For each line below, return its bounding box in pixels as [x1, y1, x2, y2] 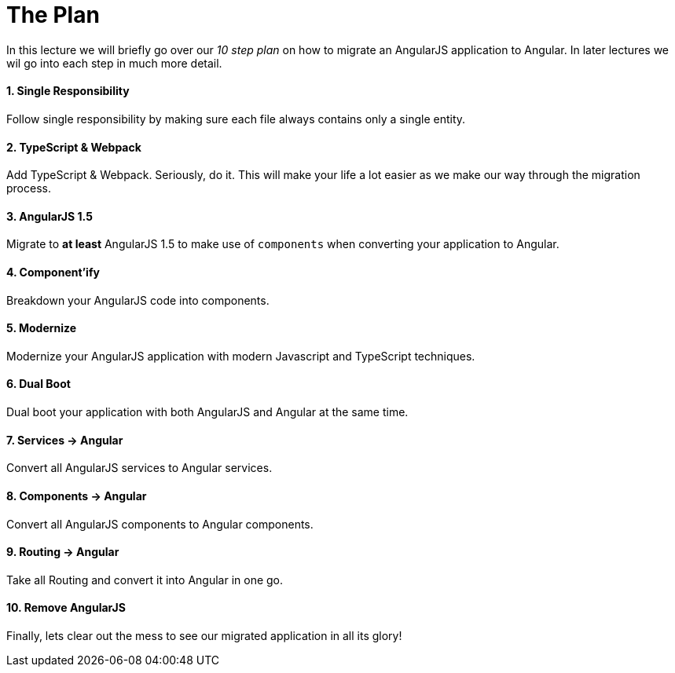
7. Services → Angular [6, 433, 123, 447]
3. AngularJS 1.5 [6, 209, 93, 223]
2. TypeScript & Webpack [6, 140, 141, 154]
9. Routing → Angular [6, 545, 119, 559]
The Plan [6, 2, 100, 28]
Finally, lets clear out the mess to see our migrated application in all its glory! [6, 628, 402, 642]
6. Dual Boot [6, 377, 71, 391]
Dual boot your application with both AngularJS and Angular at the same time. [6, 405, 409, 419]
